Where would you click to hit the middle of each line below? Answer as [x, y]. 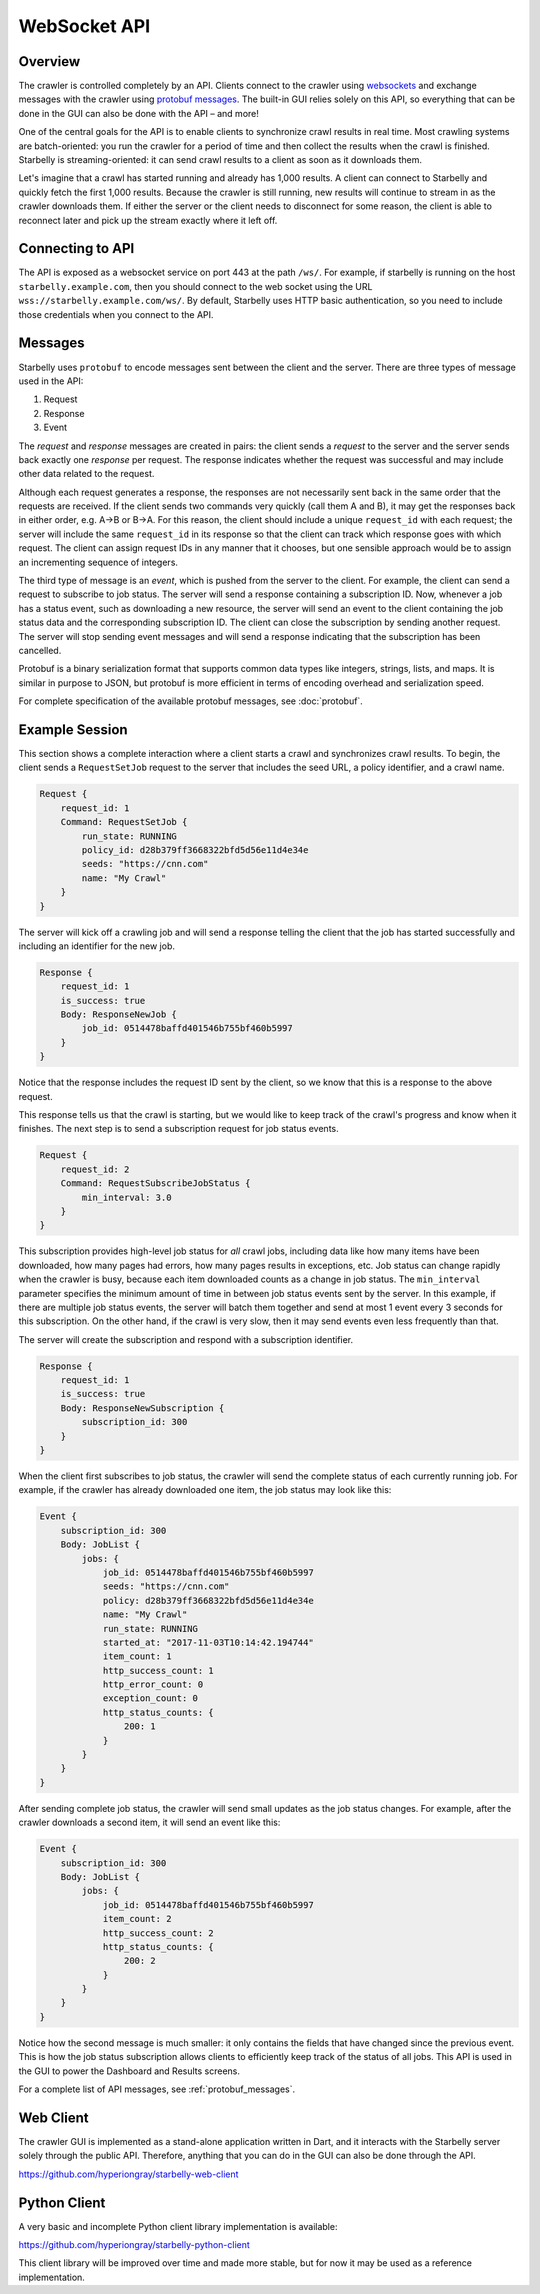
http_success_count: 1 [158, 1670]
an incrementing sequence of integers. [98, 562]
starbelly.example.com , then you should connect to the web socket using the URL [195, 286]
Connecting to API [76, 248]
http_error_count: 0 [153, 1684]
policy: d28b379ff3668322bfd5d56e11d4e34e [208, 1600]
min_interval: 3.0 [126, 1197]
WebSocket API [84, 26]
